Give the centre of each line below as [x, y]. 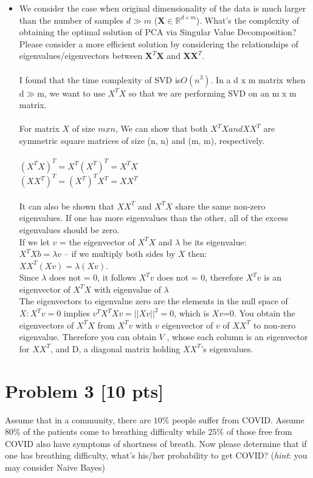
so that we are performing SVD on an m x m [213, 93]
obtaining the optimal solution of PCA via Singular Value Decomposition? [158, 32]
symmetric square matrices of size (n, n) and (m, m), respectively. [142, 140]
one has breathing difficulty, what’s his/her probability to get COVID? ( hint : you [156, 455]
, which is [192, 313]
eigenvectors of [46, 325]
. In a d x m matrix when [258, 79]
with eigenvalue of [127, 289]
